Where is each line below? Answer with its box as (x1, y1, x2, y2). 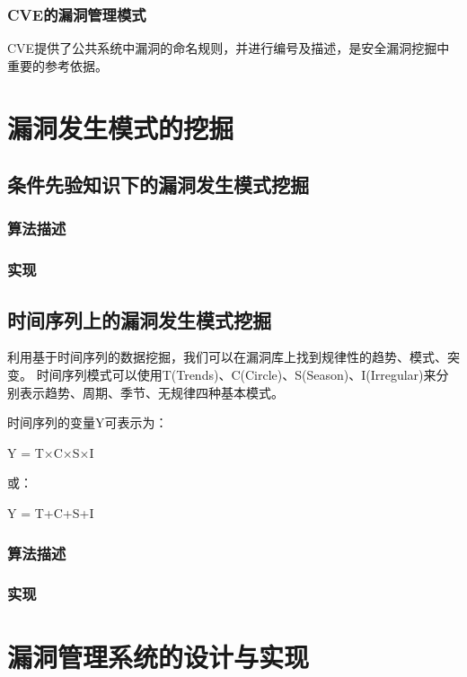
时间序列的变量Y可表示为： (7, 413, 168, 432)
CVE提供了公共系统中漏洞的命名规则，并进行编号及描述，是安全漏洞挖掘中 (7, 39, 450, 57)
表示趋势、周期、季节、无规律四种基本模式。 (19, 382, 284, 401)
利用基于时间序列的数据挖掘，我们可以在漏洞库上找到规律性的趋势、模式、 (7, 347, 447, 366)
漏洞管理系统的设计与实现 (7, 638, 310, 675)
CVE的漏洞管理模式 (7, 3, 146, 25)
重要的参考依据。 (7, 56, 108, 75)
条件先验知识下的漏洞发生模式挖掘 (7, 171, 309, 198)
